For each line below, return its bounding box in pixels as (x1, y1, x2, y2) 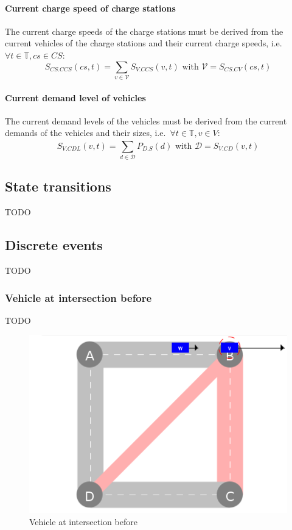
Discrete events (5, 235, 103, 254)
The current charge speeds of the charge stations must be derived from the (5, 24, 283, 37)
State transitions (5, 177, 111, 196)
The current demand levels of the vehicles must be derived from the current (5, 114, 287, 127)
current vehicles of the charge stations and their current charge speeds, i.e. (5, 37, 282, 49)
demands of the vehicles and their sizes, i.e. (5, 126, 166, 139)
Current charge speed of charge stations (5, 1, 176, 14)
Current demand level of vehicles (5, 91, 146, 104)
